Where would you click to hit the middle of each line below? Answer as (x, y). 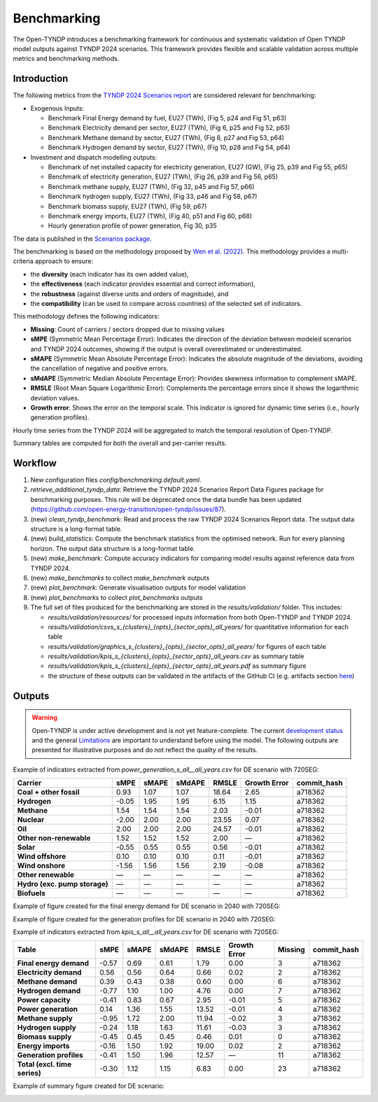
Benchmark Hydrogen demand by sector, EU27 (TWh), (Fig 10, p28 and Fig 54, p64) (169, 148)
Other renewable (46, 875)
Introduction (41, 79)
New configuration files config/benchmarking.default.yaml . (116, 480)
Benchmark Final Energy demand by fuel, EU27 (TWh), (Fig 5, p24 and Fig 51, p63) (167, 118)
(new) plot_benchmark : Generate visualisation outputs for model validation (138, 587)
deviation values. (55, 398)
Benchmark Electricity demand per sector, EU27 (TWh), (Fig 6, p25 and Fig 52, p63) (169, 128)
